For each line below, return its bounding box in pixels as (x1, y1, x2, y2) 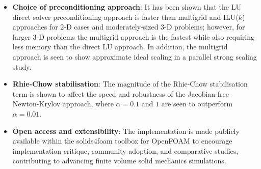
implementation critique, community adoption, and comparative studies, (12, 145, 239, 156)
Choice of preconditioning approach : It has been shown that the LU (12, 2, 241, 12)
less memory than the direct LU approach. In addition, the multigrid (12, 41, 228, 52)
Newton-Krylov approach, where (12, 98, 114, 109)
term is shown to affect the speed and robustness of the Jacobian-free (12, 88, 229, 99)
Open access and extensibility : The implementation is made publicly (12, 125, 240, 136)
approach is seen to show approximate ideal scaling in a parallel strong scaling (12, 51, 257, 62)
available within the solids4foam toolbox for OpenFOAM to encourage (12, 135, 232, 146)
